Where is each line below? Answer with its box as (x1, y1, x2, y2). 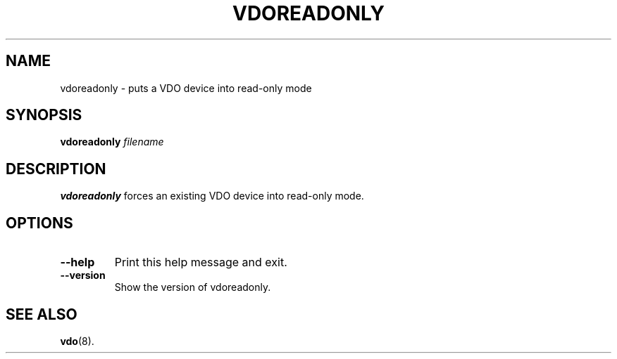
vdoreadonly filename (60, 136, 164, 148)
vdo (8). (60, 334, 94, 347)
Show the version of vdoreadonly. (114, 281, 271, 294)
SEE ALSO (6, 305, 77, 323)
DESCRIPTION (6, 159, 106, 178)
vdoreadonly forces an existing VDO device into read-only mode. (60, 190, 364, 202)
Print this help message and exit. (114, 255, 287, 270)
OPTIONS (6, 214, 73, 232)
